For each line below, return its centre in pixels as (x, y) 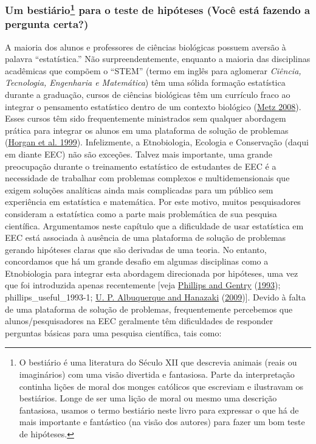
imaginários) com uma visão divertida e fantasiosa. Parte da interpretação (157, 374)
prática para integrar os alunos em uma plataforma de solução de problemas (147, 130)
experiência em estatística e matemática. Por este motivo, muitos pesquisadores (153, 202)
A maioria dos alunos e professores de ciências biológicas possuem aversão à (146, 47)
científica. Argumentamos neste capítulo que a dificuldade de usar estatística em (154, 225)
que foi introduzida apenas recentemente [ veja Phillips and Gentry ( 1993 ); (143, 285)
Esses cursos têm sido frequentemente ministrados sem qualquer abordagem (146, 118)
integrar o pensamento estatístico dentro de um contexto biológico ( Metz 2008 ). (153, 106)
